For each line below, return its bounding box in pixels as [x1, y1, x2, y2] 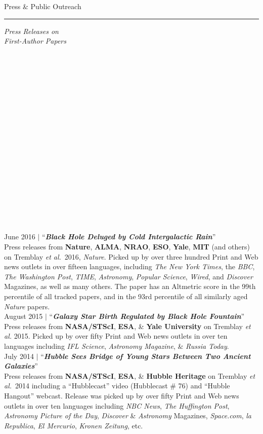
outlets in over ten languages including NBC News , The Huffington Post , [4, 400, 230, 411]
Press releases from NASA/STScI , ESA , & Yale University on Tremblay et [4, 320, 251, 331]
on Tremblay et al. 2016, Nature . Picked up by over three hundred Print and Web [4, 251, 258, 262]
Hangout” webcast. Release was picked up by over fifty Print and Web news [4, 390, 239, 401]
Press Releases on [4, 25, 59, 36]
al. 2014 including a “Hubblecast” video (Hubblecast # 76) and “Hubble [4, 380, 230, 391]
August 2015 [4, 311, 43, 321]
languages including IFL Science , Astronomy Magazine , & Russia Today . [4, 341, 229, 351]
